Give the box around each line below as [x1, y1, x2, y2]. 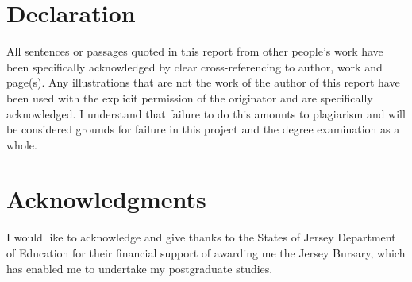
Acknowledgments [6, 183, 206, 215]
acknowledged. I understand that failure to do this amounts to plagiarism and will [6, 105, 406, 122]
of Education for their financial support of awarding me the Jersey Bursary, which [6, 245, 406, 261]
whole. [6, 136, 37, 153]
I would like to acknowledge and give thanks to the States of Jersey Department [6, 229, 396, 245]
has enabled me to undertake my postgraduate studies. [6, 260, 273, 276]
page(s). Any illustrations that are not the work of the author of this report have [6, 74, 400, 91]
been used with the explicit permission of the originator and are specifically [6, 89, 373, 106]
